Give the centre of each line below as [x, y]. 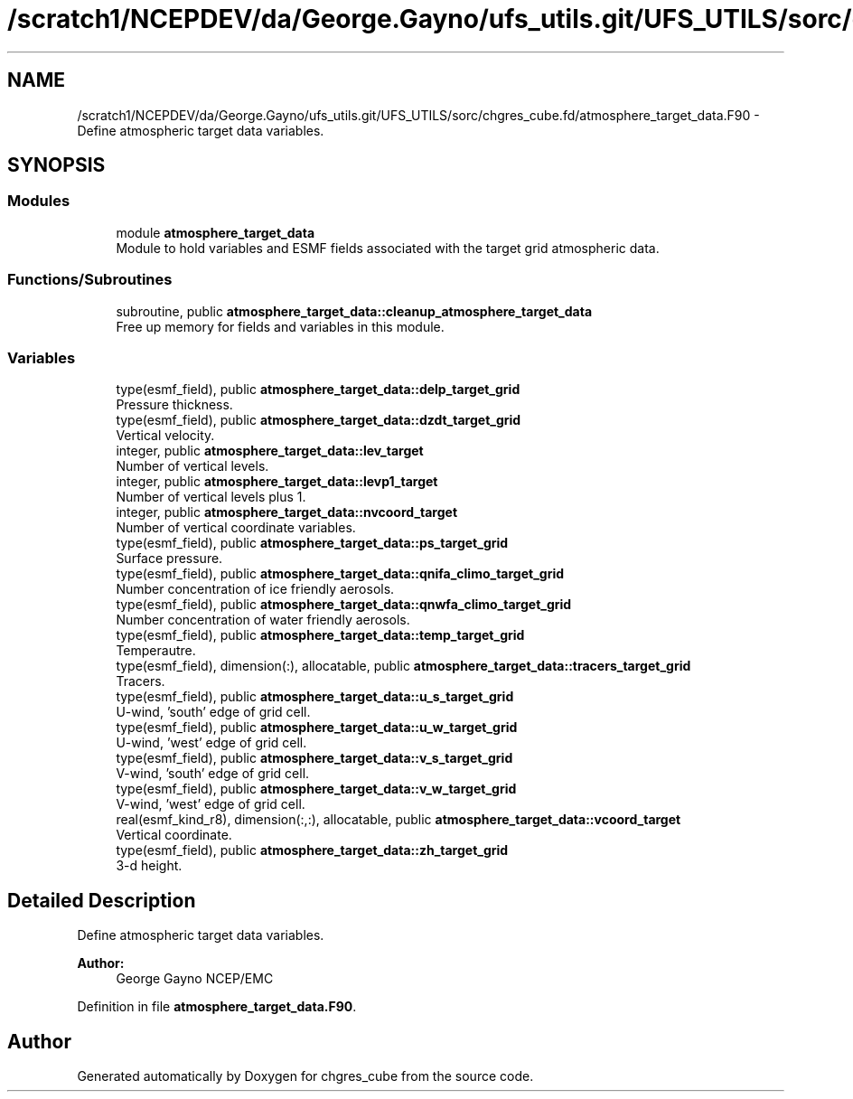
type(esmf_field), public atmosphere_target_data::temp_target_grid [320, 635]
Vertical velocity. [165, 436]
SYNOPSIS [56, 165]
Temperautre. [156, 651]
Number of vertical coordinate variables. [236, 528]
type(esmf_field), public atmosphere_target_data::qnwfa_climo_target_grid [344, 605]
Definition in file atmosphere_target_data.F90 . [217, 1007]
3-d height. [149, 866]
